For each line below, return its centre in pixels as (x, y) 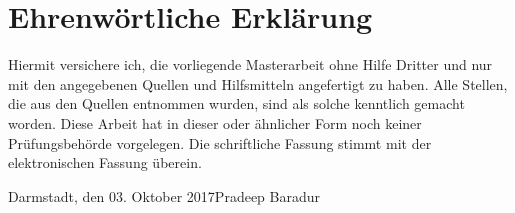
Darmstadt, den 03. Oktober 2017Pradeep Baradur (164, 195)
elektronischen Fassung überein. (105, 162)
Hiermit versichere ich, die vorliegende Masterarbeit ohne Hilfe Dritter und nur (250, 64)
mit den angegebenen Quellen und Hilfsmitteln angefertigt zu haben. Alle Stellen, (258, 83)
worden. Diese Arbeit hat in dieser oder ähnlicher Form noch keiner (215, 122)
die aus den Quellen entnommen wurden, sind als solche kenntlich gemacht (236, 103)
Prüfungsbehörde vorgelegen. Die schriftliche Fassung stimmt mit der (220, 142)
